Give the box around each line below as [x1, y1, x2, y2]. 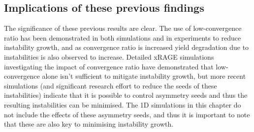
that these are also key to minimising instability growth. [4, 119, 174, 129]
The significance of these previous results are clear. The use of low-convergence [4, 23, 242, 33]
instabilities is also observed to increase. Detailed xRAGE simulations [4, 51, 214, 62]
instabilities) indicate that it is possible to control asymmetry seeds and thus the [4, 90, 248, 100]
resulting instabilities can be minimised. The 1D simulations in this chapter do [4, 99, 241, 110]
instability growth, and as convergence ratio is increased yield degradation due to [4, 42, 249, 52]
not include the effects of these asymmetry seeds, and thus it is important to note [4, 109, 250, 119]
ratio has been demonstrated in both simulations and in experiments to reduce [4, 32, 241, 43]
